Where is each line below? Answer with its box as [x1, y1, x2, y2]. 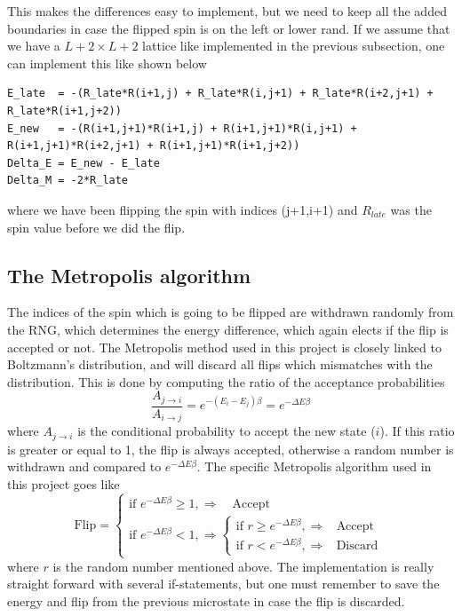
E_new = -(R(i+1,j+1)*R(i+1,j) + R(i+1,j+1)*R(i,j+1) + [7, 122, 357, 135]
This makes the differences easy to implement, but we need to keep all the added [7, 2, 447, 20]
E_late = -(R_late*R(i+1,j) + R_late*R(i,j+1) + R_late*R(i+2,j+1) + [7, 87, 434, 100]
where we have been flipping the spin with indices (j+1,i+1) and [7, 200, 358, 218]
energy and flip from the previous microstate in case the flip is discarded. [7, 592, 405, 611]
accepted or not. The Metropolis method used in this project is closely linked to [7, 337, 442, 356]
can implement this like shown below [7, 53, 207, 72]
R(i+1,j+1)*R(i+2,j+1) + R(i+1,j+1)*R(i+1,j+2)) [7, 139, 300, 153]
